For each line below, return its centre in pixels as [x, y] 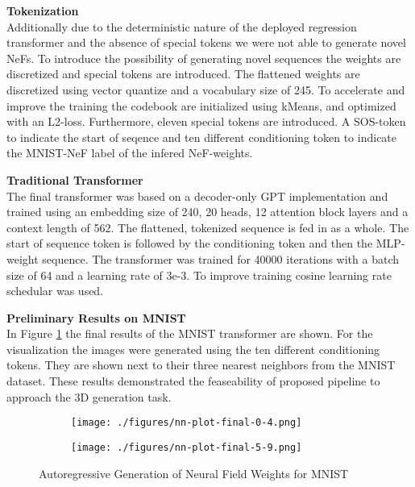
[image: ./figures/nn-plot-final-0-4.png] [187, 423]
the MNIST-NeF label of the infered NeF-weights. [130, 153]
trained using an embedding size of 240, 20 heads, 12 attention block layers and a [207, 212]
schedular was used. [55, 291]
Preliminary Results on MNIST [96, 317]
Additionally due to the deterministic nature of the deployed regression [182, 26]
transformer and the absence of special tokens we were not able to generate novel [206, 42]
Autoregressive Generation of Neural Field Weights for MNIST [194, 473]
